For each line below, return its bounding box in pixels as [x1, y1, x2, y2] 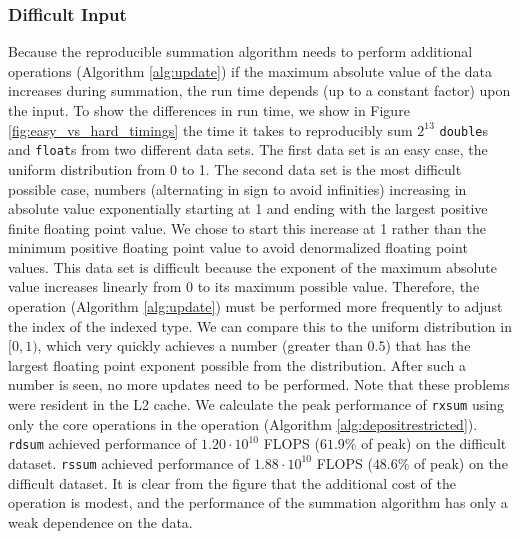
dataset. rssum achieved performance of [8, 452, 250, 473]
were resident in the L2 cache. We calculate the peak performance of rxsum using [8, 394, 504, 415]
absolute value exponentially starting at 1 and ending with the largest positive [8, 198, 488, 219]
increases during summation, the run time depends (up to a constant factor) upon [8, 80, 511, 101]
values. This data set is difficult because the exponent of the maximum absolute [8, 256, 497, 277]
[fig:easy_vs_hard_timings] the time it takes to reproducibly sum [8, 119, 413, 140]
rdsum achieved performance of [8, 433, 197, 454]
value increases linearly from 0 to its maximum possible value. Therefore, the [8, 276, 480, 297]
